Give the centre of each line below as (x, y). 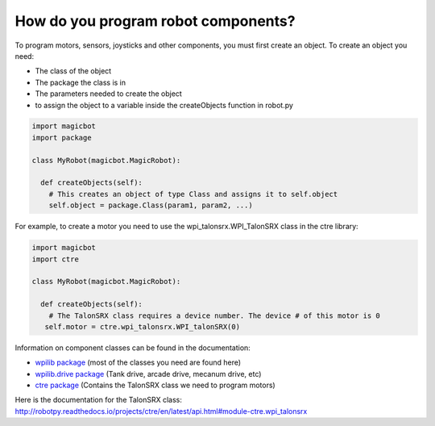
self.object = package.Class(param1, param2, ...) (151, 205)
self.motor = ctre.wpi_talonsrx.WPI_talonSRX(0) (143, 326)
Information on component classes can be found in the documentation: (133, 348)
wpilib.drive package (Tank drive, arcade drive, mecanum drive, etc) (148, 374)
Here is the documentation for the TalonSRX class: (99, 400)
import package (62, 138)
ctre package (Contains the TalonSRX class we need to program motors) (155, 385)
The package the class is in (81, 82)
